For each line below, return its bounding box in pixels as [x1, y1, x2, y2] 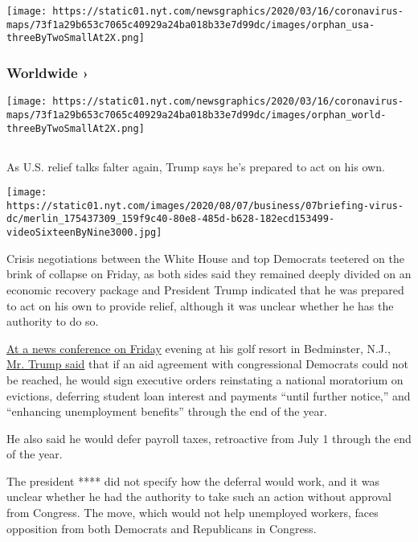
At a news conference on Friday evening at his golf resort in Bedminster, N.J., [6, 339, 391, 356]
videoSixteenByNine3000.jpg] [6, 227, 162, 239]
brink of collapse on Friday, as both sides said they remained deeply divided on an [6, 265, 412, 282]
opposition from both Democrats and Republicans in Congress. [6, 519, 317, 536]
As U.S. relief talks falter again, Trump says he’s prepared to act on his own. [6, 158, 385, 175]
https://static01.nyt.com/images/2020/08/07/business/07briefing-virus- [6, 199, 404, 211]
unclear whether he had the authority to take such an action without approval [6, 488, 391, 505]
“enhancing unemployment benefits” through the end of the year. [6, 403, 327, 420]
